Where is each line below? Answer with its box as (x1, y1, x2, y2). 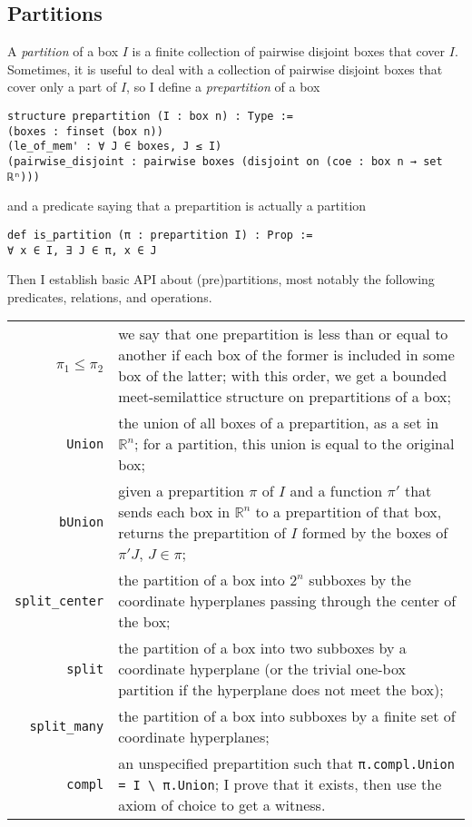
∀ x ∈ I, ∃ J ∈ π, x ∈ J (7, 243, 157, 257)
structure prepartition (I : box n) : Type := (7, 109, 293, 123)
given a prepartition (118, 480, 245, 502)
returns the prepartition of (118, 522, 286, 544)
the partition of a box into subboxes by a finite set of (118, 705, 456, 727)
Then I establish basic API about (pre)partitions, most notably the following (7, 270, 435, 289)
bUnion (59, 515, 104, 530)
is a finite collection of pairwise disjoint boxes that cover (132, 42, 446, 61)
